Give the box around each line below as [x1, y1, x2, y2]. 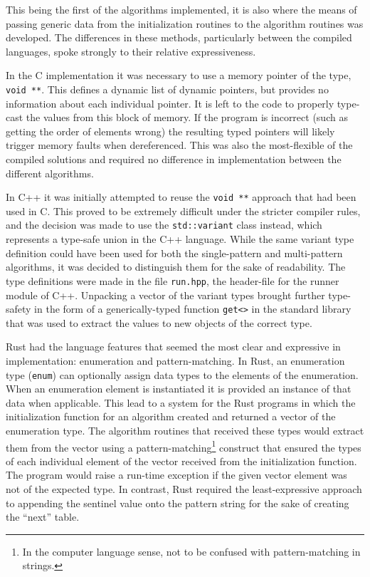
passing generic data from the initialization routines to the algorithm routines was [6, 16, 364, 31]
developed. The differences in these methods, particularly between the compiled [6, 30, 352, 45]
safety [6, 301, 31, 316]
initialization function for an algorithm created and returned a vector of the [6, 409, 336, 424]
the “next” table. [6, 509, 80, 524]
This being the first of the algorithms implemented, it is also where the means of [6, 2, 357, 16]
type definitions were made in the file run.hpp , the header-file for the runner [6, 273, 339, 288]
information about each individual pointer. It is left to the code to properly [6, 95, 334, 110]
